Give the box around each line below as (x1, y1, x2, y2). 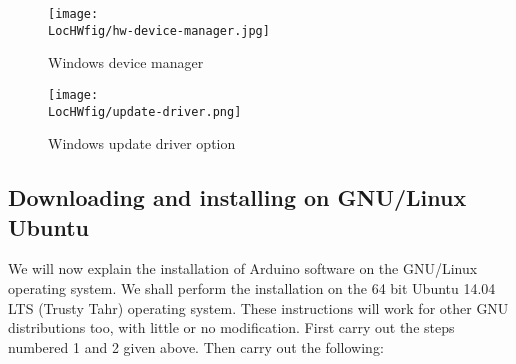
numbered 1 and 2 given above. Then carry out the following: (8, 336, 384, 357)
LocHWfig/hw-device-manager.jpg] (48, 23, 270, 38)
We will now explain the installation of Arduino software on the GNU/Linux (8, 258, 478, 279)
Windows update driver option (48, 133, 236, 154)
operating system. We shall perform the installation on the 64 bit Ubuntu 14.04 (8, 278, 496, 298)
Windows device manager (48, 52, 204, 73)
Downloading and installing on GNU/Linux (8, 182, 467, 213)
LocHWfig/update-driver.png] (48, 104, 242, 119)
